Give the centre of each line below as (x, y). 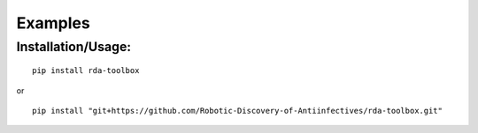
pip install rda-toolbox (86, 71)
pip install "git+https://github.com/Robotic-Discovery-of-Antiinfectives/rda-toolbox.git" (237, 111)
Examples (53, 23)
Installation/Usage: (74, 47)
